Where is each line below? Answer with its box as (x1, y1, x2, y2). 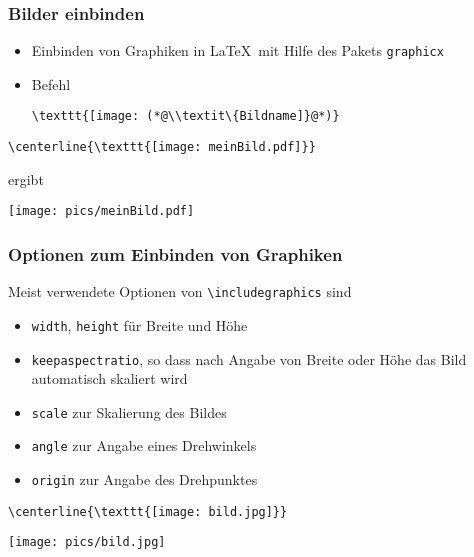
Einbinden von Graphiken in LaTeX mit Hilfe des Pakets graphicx (31, 40, 444, 61)
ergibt (8, 168, 44, 189)
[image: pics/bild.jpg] (8, 535, 166, 550)
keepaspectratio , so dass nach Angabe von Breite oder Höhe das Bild (31, 348, 467, 369)
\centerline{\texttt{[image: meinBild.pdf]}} (8, 140, 316, 155)
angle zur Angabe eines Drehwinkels (31, 435, 257, 456)
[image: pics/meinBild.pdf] (8, 204, 195, 219)
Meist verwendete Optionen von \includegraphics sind (8, 281, 352, 302)
